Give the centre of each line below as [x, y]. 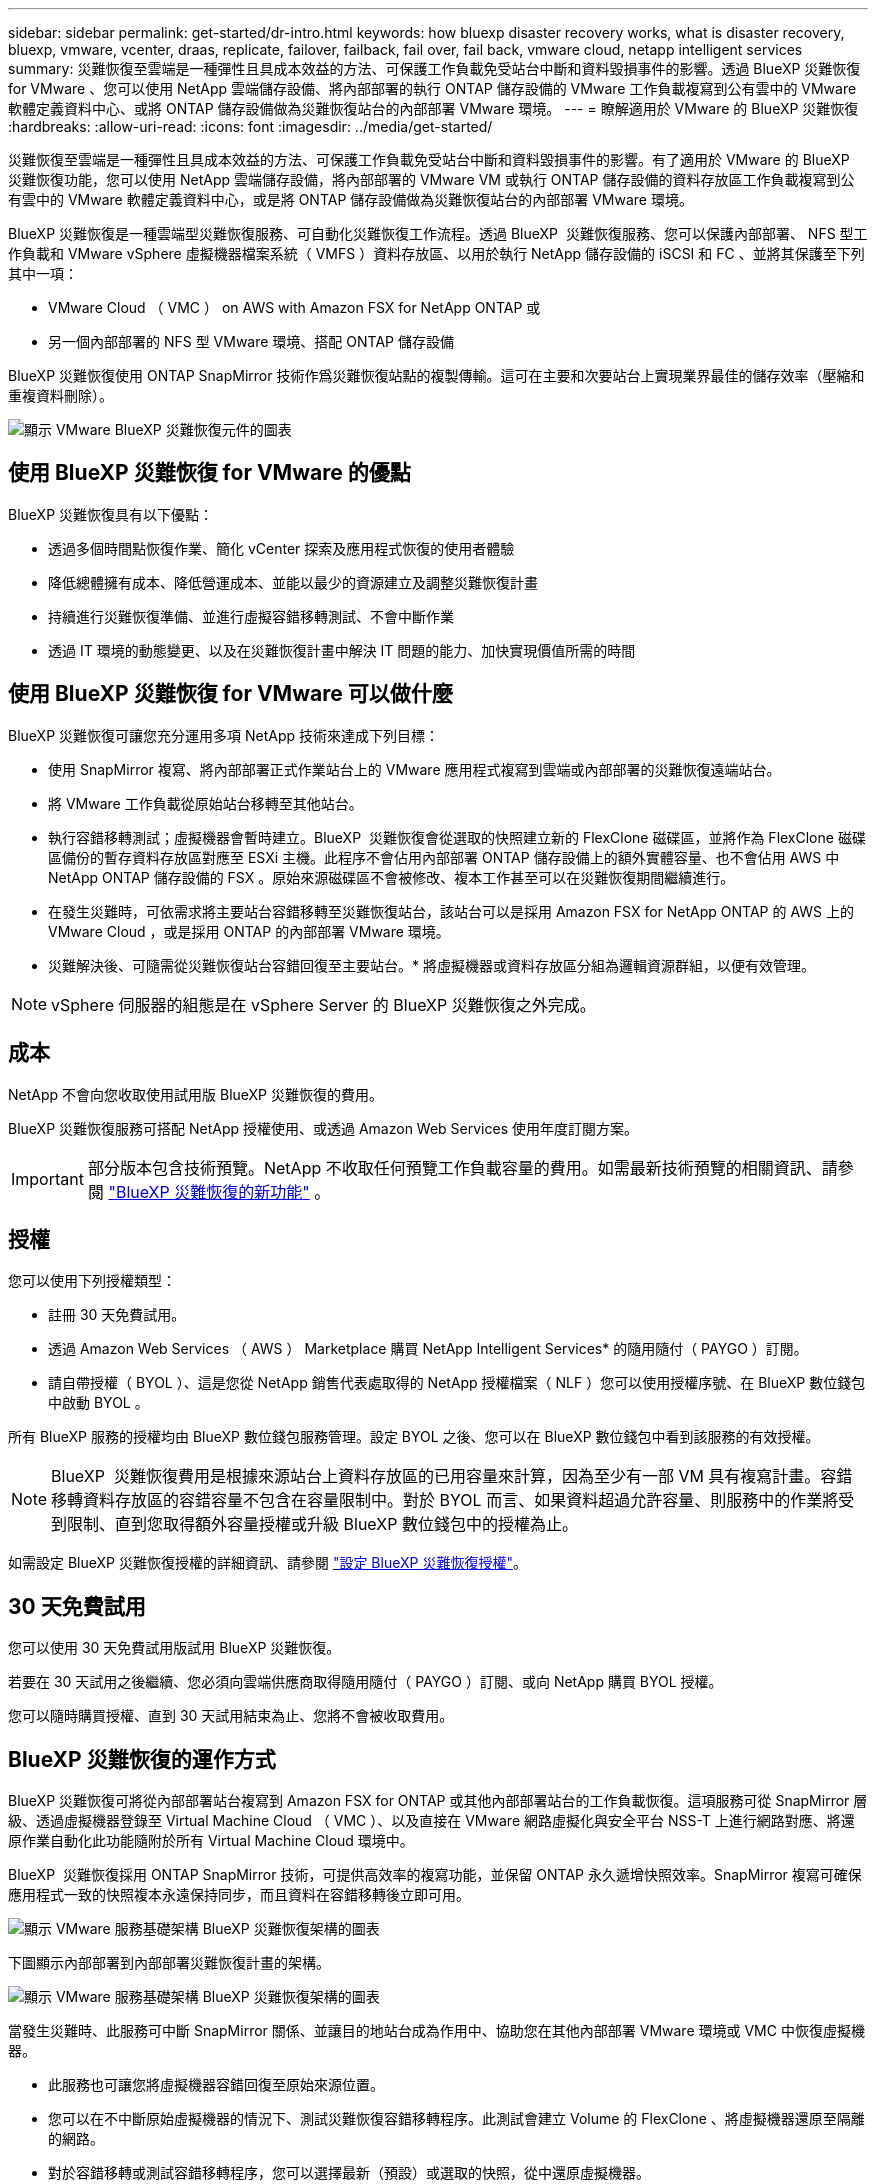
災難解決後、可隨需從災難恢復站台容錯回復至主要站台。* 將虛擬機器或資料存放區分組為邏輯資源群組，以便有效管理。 [431, 965]
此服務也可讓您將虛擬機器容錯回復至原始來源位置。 [216, 2085]
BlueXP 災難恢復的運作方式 [142, 1759]
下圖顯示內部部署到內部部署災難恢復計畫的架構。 [169, 1963]
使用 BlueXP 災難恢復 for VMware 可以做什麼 [230, 694]
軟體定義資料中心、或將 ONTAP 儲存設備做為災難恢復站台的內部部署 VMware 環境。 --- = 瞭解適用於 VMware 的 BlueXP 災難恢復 [433, 108]
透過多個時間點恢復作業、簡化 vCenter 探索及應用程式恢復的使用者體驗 [281, 548]
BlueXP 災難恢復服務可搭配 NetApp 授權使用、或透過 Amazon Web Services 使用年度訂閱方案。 [323, 1128]
